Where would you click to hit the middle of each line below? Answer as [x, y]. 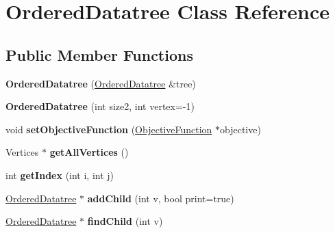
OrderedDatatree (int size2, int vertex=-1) [100, 106]
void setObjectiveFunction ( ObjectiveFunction [109, 129]
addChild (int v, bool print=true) [161, 198]
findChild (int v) [125, 221]
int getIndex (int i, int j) [60, 175]
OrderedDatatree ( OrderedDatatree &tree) [101, 83]
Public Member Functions [99, 54]
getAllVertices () [89, 152]
